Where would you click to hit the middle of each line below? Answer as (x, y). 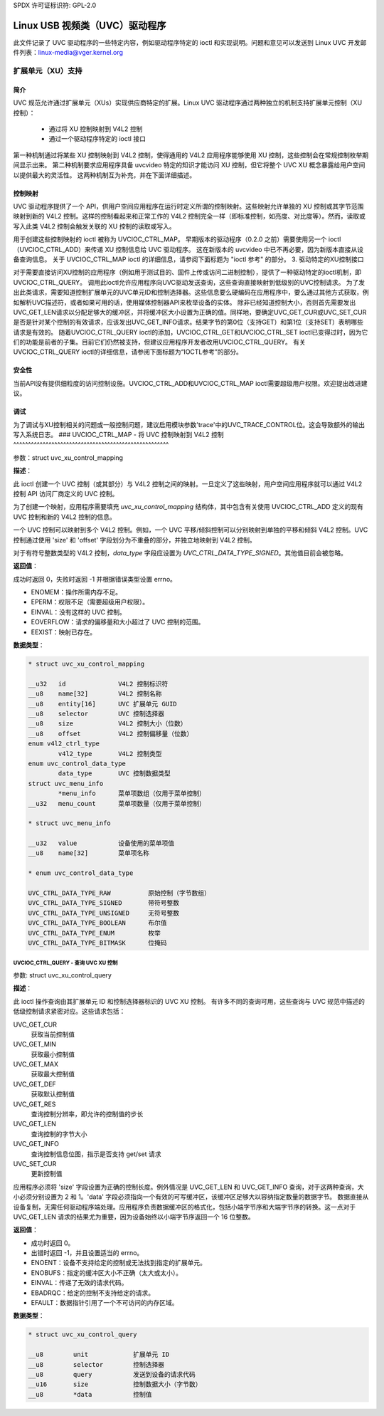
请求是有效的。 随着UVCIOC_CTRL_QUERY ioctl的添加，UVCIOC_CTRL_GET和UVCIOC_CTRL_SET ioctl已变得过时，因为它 (191, 332)
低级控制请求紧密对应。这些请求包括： (69, 1012)
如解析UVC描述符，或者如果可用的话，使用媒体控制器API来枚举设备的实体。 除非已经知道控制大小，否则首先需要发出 (185, 302)
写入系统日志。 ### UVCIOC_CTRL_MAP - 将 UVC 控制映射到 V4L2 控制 (118, 435)
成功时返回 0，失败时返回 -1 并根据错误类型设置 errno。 (95, 579)
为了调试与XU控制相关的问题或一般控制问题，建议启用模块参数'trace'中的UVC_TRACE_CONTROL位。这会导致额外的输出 (189, 424)
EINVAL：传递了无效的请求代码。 (79, 1283)
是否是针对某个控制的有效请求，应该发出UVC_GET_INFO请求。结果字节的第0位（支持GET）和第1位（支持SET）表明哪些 (188, 322)
